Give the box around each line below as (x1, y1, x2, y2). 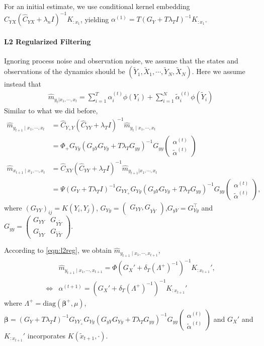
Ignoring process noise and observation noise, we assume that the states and (4, 55, 238, 65)
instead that (4, 79, 41, 89)
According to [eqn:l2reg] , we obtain (4, 245, 112, 255)
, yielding (80, 14, 109, 24)
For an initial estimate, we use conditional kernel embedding (4, 1, 190, 11)
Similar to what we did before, (4, 105, 98, 116)
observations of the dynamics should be (4, 66, 125, 77)
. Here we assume (192, 66, 245, 77)
